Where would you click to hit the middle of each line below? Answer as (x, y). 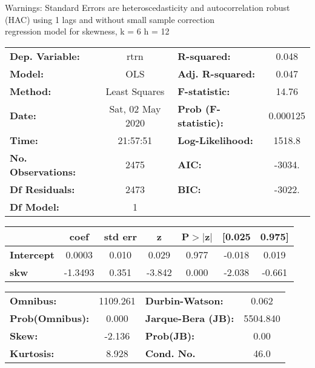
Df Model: (35, 206)
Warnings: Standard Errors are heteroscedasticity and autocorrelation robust (148, 7)
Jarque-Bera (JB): (190, 318)
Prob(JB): (170, 335)
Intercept (32, 254)
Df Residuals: (42, 189)
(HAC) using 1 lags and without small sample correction (110, 19)
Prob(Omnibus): (50, 318)
